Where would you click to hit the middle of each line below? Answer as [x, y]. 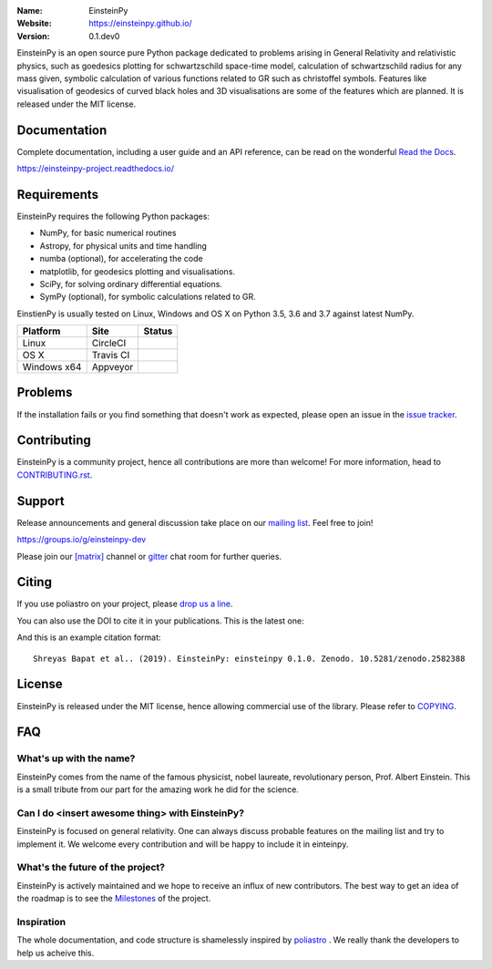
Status [158, 331]
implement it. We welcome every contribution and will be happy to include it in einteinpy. [183, 844]
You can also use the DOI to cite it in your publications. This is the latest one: [160, 621]
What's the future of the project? [91, 868]
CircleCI [109, 344]
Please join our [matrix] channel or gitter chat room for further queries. [149, 556]
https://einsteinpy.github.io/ [141, 24]
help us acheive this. [56, 953]
